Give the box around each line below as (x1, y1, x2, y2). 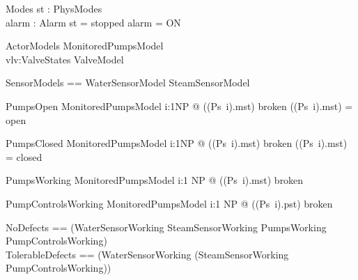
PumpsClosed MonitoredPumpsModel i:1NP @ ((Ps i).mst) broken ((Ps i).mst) (6, 136, 348, 150)
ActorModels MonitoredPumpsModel (6, 38, 164, 53)
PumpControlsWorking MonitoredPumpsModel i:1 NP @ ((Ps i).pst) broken (6, 196, 333, 210)
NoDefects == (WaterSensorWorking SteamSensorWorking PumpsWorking (6, 219, 327, 234)
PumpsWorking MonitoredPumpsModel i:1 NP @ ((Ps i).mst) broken (6, 173, 304, 187)
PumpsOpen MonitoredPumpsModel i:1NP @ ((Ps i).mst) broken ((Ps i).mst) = (6, 98, 353, 113)
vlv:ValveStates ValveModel (6, 52, 124, 66)
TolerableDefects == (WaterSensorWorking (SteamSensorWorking (6, 247, 289, 261)
